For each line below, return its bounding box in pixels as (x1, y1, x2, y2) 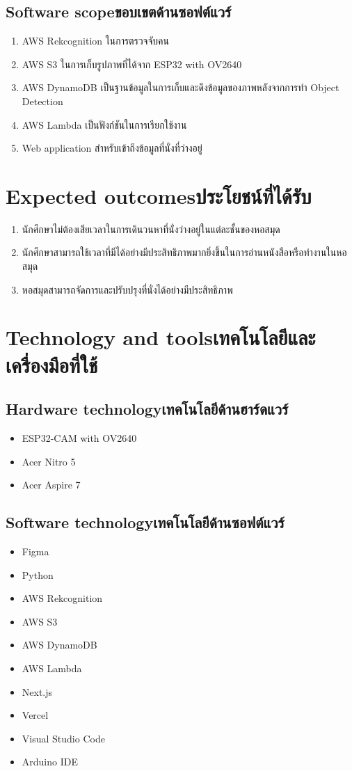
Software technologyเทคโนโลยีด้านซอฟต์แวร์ (6, 511, 285, 533)
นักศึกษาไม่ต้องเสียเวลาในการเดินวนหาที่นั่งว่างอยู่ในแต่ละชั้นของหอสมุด (22, 221, 280, 236)
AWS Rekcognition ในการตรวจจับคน (22, 33, 169, 48)
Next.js (22, 684, 53, 699)
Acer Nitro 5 (22, 454, 76, 468)
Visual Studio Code (22, 731, 105, 745)
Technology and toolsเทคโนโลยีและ (6, 323, 316, 351)
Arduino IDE (22, 754, 78, 769)
